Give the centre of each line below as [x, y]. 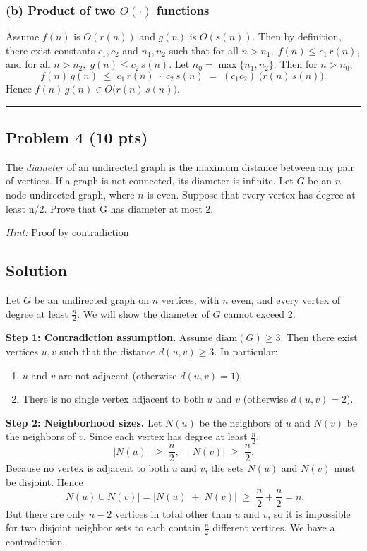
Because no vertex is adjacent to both [87, 468]
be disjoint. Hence [44, 481]
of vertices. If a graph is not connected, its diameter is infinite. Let [150, 180]
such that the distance [108, 351]
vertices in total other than [173, 513]
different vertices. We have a [274, 527]
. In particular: [246, 351]
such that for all [204, 50]
